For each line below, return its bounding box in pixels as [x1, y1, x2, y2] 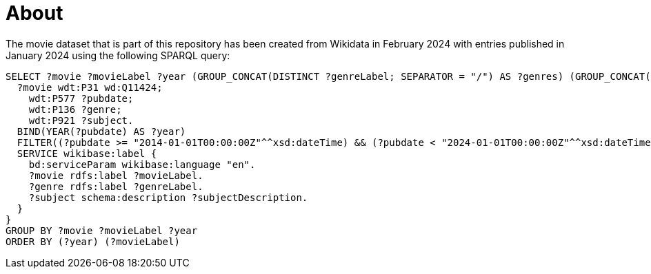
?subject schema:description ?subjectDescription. [28, 191, 308, 203]
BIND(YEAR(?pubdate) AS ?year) [17, 125, 186, 137]
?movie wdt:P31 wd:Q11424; [17, 81, 163, 93]
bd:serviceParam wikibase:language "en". [28, 158, 256, 170]
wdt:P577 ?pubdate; [28, 92, 134, 104]
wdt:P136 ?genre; [28, 103, 122, 115]
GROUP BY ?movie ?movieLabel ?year [6, 224, 198, 236]
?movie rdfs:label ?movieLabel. [28, 169, 203, 181]
